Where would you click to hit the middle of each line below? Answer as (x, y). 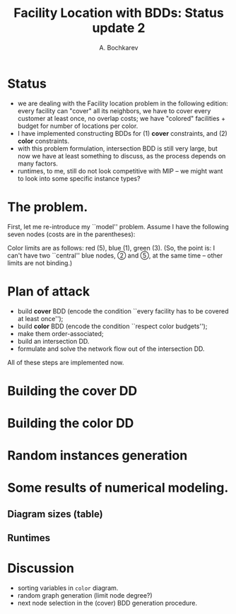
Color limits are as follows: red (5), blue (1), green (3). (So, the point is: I (111, 248)
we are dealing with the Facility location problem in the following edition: (123, 103)
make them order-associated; (60, 333)
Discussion (41, 568)
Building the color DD (71, 423)
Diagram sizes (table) (55, 514)
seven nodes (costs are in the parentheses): (71, 234)
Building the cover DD (72, 391)
